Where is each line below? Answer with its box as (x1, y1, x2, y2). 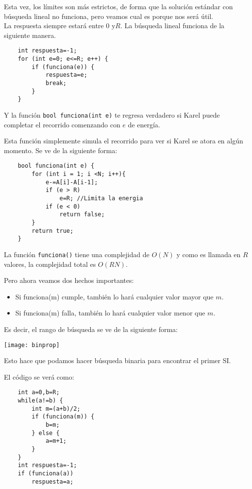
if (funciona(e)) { (32, 63, 95, 70)
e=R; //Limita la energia (59, 195, 143, 202)
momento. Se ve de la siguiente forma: (4, 145, 118, 155)
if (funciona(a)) (17, 470, 74, 477)
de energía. (128, 119, 160, 129)
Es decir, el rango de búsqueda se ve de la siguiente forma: (4, 324, 178, 334)
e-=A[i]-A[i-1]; (45, 178, 98, 186)
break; (45, 80, 67, 87)
